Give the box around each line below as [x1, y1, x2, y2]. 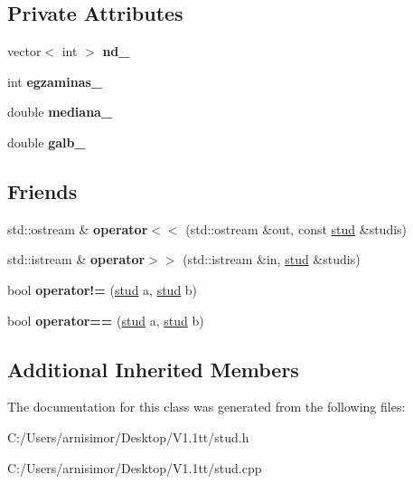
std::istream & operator [7, 250, 145, 269]
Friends [7, 176, 78, 204]
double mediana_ [7, 102, 113, 121]
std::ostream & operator [7, 219, 148, 238]
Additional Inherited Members [7, 355, 299, 383]
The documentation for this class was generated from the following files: [7, 397, 406, 416]
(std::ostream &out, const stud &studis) [185, 219, 408, 238]
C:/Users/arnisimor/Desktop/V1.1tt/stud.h [7, 427, 249, 446]
